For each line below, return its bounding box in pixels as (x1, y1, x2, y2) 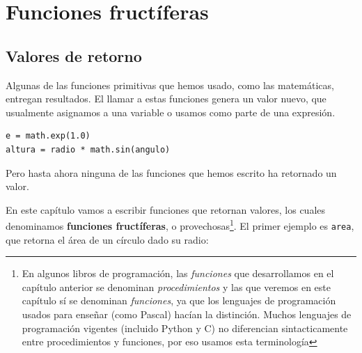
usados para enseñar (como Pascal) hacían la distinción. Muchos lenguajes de (22, 307, 352, 322)
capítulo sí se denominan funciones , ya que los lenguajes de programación (22, 293, 336, 308)
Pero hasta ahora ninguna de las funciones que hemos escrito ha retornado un (6, 165, 337, 180)
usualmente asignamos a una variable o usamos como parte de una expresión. (6, 104, 336, 119)
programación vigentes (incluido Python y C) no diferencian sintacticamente (22, 320, 348, 335)
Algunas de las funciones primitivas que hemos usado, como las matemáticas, (6, 77, 334, 92)
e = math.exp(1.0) (6, 131, 90, 141)
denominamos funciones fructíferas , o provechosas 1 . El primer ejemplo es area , (6, 217, 354, 233)
